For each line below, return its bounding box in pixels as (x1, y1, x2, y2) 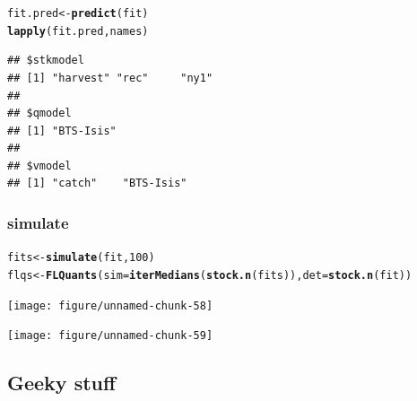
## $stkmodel (7, 54, 84, 67)
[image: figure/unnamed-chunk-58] (7, 299, 213, 312)
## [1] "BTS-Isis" (7, 124, 117, 137)
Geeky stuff (7, 369, 117, 397)
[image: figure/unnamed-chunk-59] (7, 329, 213, 343)
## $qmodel (7, 107, 72, 120)
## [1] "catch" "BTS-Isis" (7, 177, 187, 190)
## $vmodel (7, 159, 72, 172)
